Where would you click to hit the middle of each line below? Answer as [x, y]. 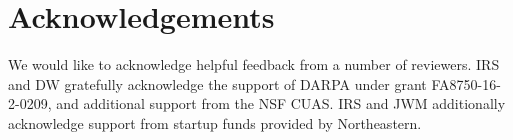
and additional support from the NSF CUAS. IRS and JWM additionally [281, 103]
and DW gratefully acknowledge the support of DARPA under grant [217, 83]
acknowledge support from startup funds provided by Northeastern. [215, 122]
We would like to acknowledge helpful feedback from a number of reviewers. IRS [254, 64]
